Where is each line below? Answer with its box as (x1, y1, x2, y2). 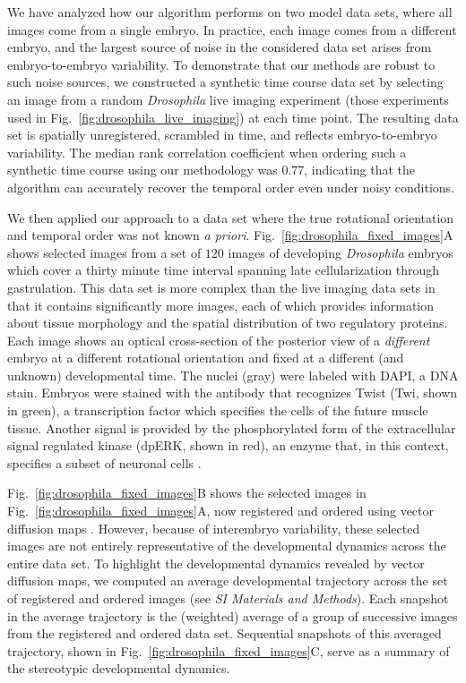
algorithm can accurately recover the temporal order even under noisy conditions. (7, 177, 455, 196)
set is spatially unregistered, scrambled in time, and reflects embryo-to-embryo (7, 125, 437, 144)
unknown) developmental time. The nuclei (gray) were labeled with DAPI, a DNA (7, 365, 459, 384)
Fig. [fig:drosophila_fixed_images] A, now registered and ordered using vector (7, 501, 435, 520)
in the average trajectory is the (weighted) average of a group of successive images (7, 606, 458, 625)
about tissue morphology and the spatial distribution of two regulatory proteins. (7, 313, 448, 332)
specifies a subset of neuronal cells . (7, 453, 202, 472)
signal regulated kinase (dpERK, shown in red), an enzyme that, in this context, (7, 436, 449, 455)
